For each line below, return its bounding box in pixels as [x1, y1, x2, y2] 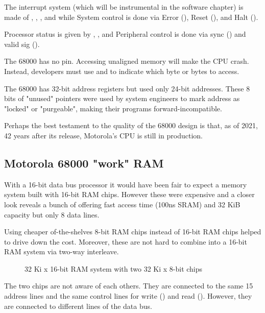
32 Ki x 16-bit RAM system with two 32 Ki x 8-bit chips [25, 263, 203, 274]
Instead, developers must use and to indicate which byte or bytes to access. [4, 65, 239, 76]
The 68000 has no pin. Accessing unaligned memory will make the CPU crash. [4, 56, 249, 66]
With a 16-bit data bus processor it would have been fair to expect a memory [4, 179, 247, 189]
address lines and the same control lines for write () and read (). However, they [4, 291, 252, 301]
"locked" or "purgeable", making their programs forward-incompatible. [4, 103, 222, 113]
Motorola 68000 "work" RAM [4, 155, 164, 171]
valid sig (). [4, 38, 40, 49]
